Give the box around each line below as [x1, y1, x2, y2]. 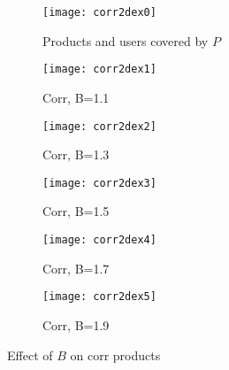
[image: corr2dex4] [42, 234, 156, 246]
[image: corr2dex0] [42, 6, 156, 19]
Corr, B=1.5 [42, 202, 110, 220]
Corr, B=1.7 [42, 258, 110, 277]
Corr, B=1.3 [42, 145, 110, 164]
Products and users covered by [42, 31, 209, 50]
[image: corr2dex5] [42, 290, 156, 304]
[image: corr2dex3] [42, 176, 156, 189]
